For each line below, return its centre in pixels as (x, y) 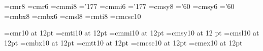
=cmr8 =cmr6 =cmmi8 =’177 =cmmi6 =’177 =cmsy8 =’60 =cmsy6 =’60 (119, 6)
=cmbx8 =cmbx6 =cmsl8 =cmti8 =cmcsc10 (73, 16)
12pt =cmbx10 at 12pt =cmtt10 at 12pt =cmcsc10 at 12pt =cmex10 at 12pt (123, 42)
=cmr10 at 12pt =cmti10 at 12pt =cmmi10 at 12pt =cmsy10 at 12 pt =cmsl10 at (132, 33)
